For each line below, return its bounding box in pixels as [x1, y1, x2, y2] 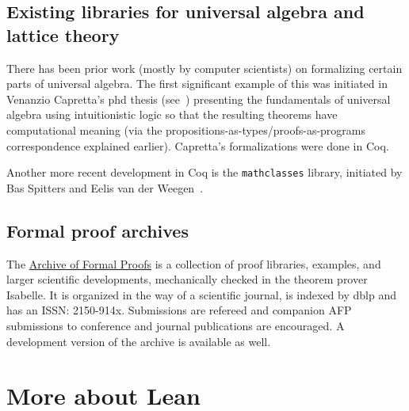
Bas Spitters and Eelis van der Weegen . [6, 179, 204, 196]
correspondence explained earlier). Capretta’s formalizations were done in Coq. [6, 137, 389, 154]
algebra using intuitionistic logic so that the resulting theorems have [6, 106, 338, 123]
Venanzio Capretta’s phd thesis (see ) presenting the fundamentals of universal [6, 90, 391, 107]
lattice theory [6, 22, 120, 47]
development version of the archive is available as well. [6, 333, 271, 349]
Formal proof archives [6, 218, 189, 242]
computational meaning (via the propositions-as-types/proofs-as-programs [6, 121, 365, 138]
